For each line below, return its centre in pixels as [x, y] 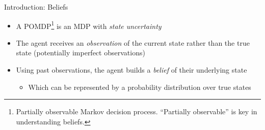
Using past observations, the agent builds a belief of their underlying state [131, 70]
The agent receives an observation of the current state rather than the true [133, 42]
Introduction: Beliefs [36, 7]
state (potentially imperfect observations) [81, 53]
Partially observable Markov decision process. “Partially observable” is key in [137, 111]
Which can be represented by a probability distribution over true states [140, 87]
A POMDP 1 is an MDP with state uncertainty [89, 25]
